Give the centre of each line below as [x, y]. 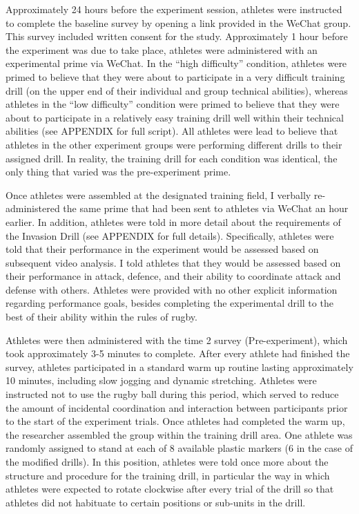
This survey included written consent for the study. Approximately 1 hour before [177, 36]
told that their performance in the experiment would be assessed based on [162, 249]
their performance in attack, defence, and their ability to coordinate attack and [173, 276]
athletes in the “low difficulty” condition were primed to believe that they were [173, 104]
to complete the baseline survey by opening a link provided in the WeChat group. [178, 22]
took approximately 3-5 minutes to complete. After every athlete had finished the [178, 353]
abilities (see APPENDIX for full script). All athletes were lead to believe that [172, 131]
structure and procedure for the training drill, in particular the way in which [168, 475]
